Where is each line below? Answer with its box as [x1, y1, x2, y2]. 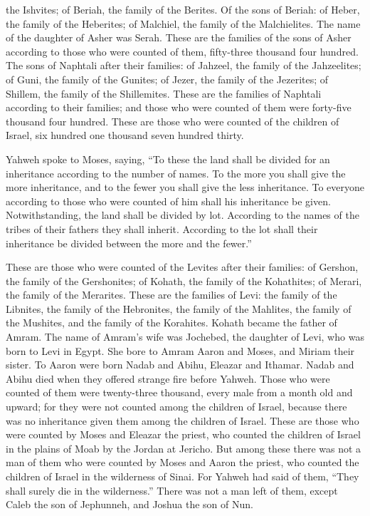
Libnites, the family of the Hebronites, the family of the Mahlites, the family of [6, 301, 351, 316]
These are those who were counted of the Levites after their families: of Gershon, [6, 259, 359, 274]
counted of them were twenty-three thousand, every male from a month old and [6, 385, 353, 400]
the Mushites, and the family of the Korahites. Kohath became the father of [6, 315, 337, 330]
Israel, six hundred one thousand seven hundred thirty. [6, 128, 244, 143]
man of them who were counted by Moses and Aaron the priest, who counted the [6, 455, 359, 470]
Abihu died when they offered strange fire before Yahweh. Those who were [6, 371, 330, 386]
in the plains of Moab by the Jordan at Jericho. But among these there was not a [6, 440, 361, 455]
